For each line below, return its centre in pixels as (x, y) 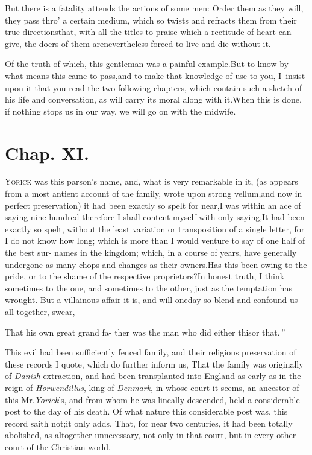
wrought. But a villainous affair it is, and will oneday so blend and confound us (151, 300)
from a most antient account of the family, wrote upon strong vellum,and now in (154, 193)
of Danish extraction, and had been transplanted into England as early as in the (153, 376)
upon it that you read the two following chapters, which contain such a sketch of (154, 87)
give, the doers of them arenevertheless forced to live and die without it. (138, 43)
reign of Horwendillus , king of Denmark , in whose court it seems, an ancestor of (152, 387)
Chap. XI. (47, 152)
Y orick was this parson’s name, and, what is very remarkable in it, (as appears (151, 181)
